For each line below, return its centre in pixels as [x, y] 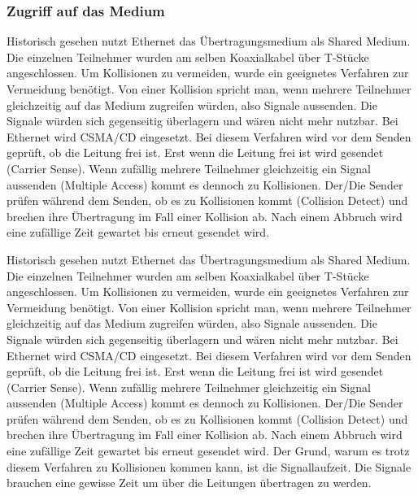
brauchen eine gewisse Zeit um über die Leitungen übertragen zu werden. [189, 483]
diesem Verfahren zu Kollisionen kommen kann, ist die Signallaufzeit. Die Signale [209, 466]
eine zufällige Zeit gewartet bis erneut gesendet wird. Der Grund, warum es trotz [208, 451]
